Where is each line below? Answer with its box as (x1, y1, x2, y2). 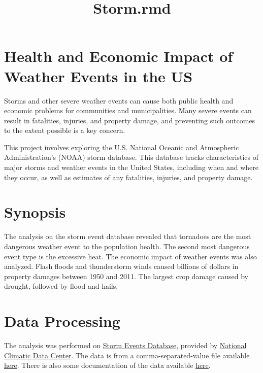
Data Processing (4, 311, 120, 331)
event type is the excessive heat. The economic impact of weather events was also (4, 251, 257, 261)
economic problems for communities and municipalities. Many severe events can (4, 105, 252, 116)
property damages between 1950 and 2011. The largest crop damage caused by (4, 270, 249, 281)
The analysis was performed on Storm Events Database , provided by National (4, 340, 247, 351)
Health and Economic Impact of (4, 46, 233, 66)
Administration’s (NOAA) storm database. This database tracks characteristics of (4, 152, 258, 162)
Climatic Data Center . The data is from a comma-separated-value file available (4, 350, 250, 360)
